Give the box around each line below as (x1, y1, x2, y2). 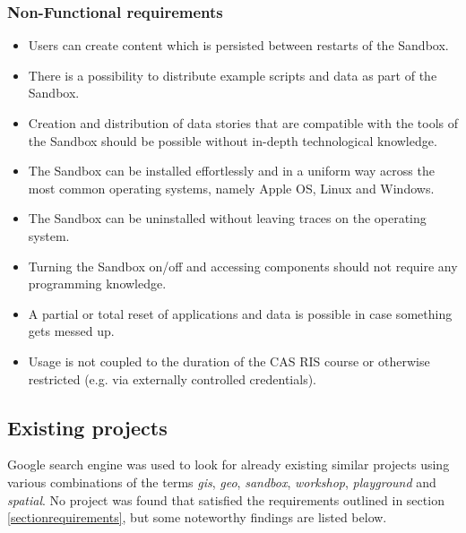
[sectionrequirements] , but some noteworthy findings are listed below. (7, 508, 387, 527)
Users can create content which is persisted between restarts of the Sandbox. (28, 36, 449, 55)
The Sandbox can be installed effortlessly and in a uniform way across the (28, 161, 435, 180)
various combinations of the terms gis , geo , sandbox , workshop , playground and (7, 472, 436, 491)
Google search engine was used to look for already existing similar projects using (7, 455, 450, 474)
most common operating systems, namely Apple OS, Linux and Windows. (28, 178, 435, 197)
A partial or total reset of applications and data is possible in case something (28, 304, 453, 322)
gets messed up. (28, 322, 115, 340)
